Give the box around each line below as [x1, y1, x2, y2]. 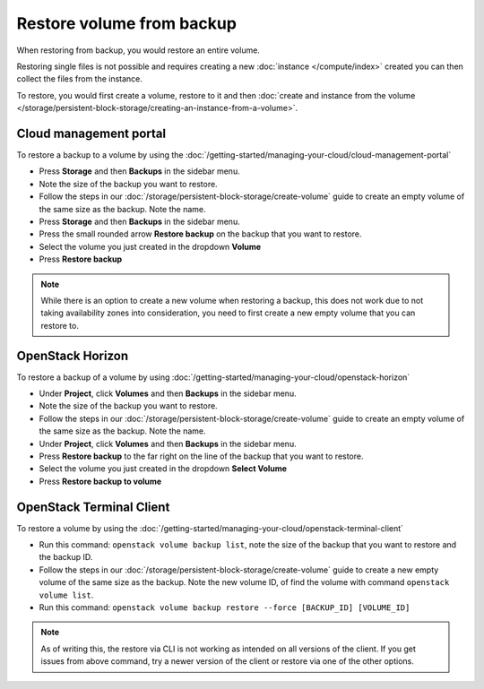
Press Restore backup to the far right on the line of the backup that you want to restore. [39, 451, 364, 461]
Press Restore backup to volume [39, 476, 162, 487]
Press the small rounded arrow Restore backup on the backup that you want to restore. [39, 228, 362, 239]
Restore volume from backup [16, 13, 238, 33]
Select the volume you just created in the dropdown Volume [39, 241, 262, 252]
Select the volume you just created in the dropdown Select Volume [39, 463, 287, 474]
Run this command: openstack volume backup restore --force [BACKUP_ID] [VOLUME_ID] [39, 601, 411, 613]
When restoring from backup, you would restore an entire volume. [16, 45, 260, 56]
